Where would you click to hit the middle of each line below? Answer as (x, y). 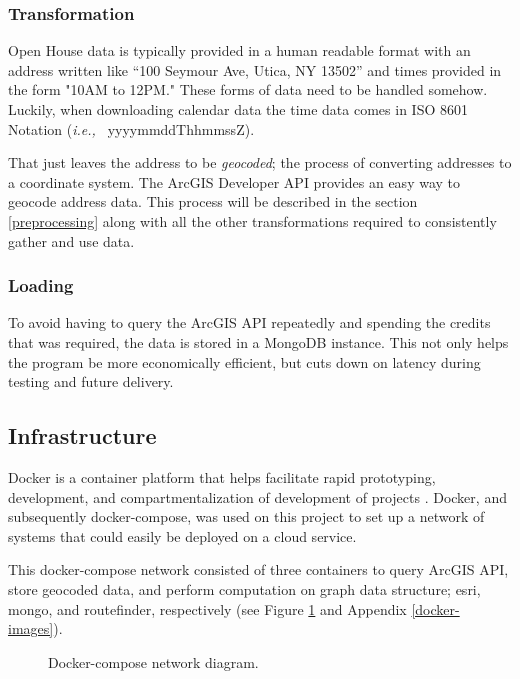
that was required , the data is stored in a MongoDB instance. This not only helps (258, 341)
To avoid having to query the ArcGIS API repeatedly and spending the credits (249, 322)
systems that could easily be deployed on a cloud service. (182, 535)
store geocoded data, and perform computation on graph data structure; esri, (244, 588)
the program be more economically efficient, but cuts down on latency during (244, 361)
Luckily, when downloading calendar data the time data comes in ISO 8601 (238, 109)
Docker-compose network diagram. (153, 661)
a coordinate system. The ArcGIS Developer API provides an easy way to (234, 181)
